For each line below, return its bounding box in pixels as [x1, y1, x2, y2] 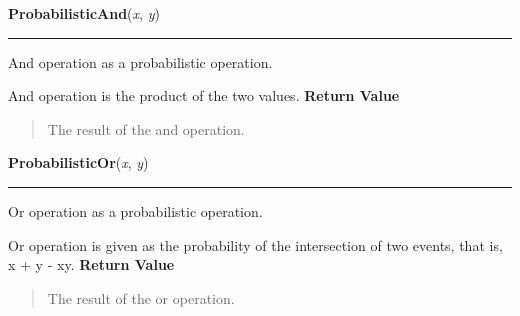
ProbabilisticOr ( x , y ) [8, 152, 149, 173]
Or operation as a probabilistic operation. [8, 200, 263, 221]
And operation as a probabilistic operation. [8, 51, 273, 72]
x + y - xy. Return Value [8, 254, 175, 275]
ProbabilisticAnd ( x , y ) [8, 3, 160, 23]
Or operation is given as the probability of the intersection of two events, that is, [8, 234, 503, 255]
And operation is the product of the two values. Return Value [8, 85, 400, 106]
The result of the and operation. [47, 118, 245, 139]
